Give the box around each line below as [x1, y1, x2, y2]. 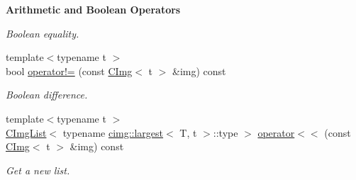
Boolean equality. [6, 26, 79, 40]
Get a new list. [6, 162, 70, 177]
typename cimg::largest [62, 125, 164, 140]
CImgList [6, 125, 47, 140]
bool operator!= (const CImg [6, 63, 133, 78]
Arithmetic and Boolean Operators [6, 2, 181, 16]
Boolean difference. [6, 87, 88, 102]
